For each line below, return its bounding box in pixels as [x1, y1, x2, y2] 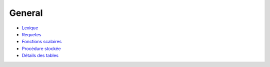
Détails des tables [21, 53, 58, 59]
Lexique [21, 25, 38, 31]
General [9, 7, 43, 18]
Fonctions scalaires [21, 39, 62, 45]
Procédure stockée [21, 45, 61, 52]
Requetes [21, 31, 41, 37]
